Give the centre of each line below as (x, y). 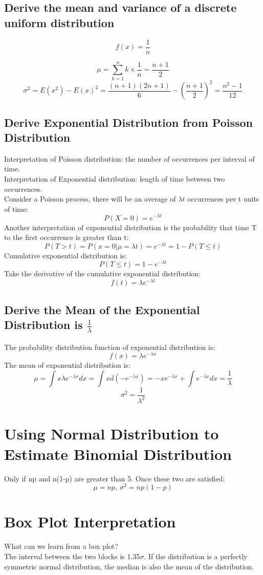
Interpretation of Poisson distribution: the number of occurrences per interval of (129, 158)
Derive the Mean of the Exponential (102, 309)
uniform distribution (59, 22)
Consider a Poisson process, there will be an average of (90, 199)
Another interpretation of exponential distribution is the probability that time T (130, 227)
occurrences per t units (223, 199)
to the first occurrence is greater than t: (67, 237)
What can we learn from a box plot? (61, 546)
